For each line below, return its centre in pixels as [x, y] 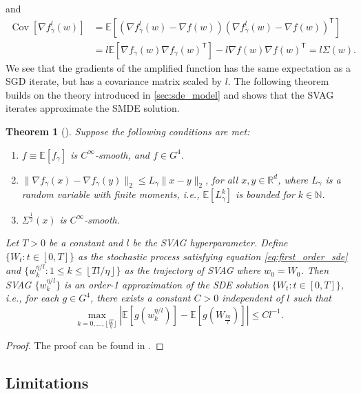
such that [312, 298]
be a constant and [86, 243]
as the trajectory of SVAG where [193, 270]
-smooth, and [122, 154]
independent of [253, 298]
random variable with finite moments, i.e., [111, 194]
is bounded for [265, 194]
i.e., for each [32, 298]
